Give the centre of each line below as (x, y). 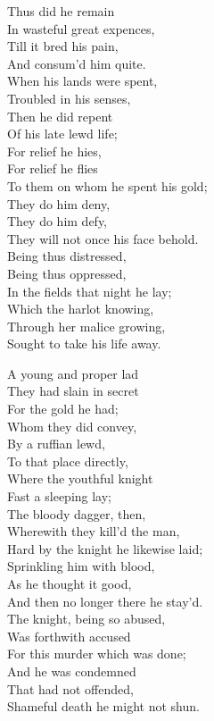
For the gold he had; (63, 409)
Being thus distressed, (67, 256)
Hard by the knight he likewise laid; (105, 548)
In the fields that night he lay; (90, 291)
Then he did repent (60, 116)
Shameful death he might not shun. (103, 706)
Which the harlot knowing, (81, 309)
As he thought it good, (70, 583)
